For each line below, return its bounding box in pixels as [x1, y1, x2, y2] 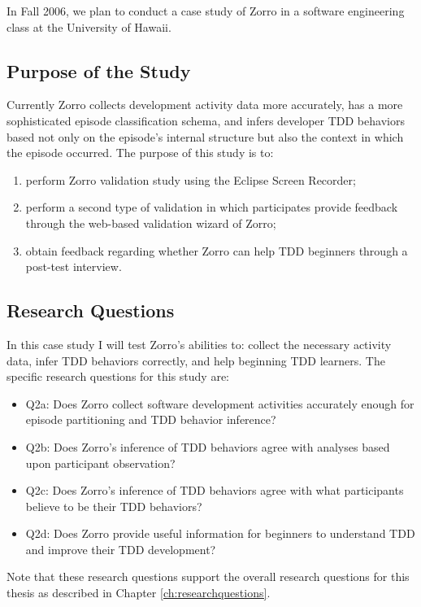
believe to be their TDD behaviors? [25, 497, 202, 514]
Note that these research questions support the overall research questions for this [7, 568, 410, 585]
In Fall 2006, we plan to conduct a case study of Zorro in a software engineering [7, 2, 405, 19]
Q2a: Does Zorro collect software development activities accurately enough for [25, 395, 414, 412]
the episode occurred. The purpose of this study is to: [7, 144, 274, 161]
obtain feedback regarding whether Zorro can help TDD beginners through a [25, 242, 408, 259]
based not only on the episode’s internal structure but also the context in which [7, 128, 404, 145]
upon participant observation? [25, 454, 176, 471]
